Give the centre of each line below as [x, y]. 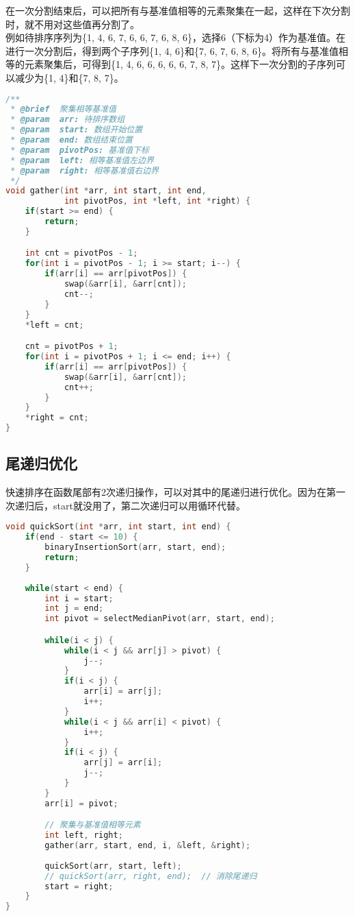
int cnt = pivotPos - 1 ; [81, 253]
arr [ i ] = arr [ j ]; [123, 691]
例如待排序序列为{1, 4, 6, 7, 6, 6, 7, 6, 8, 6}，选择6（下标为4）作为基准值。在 [175, 37]
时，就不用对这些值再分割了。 [73, 24]
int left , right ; [84, 835]
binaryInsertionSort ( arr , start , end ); [135, 547]
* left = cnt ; [54, 325]
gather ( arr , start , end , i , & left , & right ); [148, 846]
